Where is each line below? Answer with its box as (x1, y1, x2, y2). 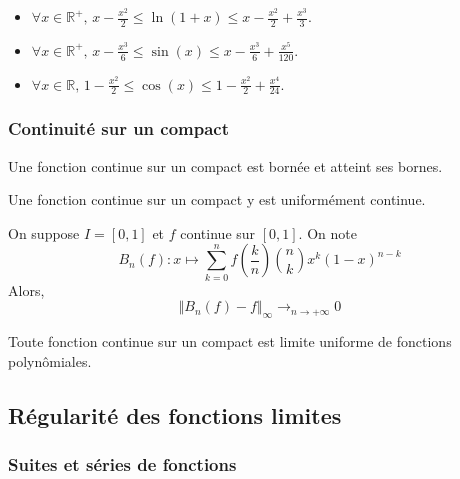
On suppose (8, 222, 80, 243)
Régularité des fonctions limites (8, 399, 342, 430)
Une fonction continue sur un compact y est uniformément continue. (8, 189, 426, 210)
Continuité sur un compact (8, 116, 230, 141)
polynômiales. (8, 350, 92, 371)
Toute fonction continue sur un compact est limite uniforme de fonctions (8, 331, 452, 352)
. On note (298, 222, 357, 243)
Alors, (8, 279, 45, 300)
